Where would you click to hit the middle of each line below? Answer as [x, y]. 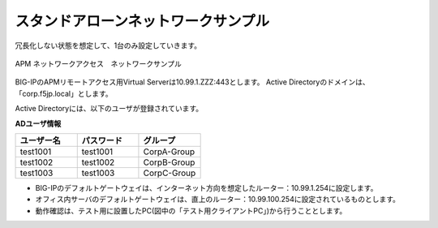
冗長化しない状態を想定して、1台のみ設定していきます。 [108, 45]
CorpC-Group [170, 173]
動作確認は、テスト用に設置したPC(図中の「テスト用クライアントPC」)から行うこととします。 [191, 210]
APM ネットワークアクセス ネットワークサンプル [99, 63]
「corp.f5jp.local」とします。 [64, 93]
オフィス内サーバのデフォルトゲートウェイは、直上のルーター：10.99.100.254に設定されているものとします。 [218, 200]
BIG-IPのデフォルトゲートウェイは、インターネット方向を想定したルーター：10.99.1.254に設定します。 [206, 187]
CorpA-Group [169, 152]
